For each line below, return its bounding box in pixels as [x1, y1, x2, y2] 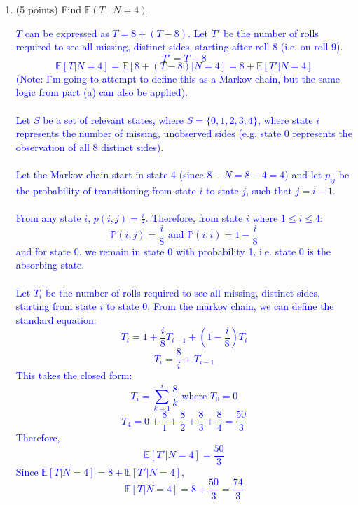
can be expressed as [25, 25, 109, 40]
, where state [257, 112, 313, 127]
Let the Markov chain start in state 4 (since [15, 166, 204, 181]
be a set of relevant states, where [43, 112, 184, 127]
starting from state [15, 299, 97, 313]
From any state [15, 210, 81, 225]
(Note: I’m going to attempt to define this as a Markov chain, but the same [15, 71, 340, 85]
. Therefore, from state [145, 210, 243, 225]
